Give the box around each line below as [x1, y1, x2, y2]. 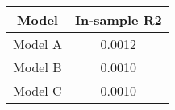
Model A [13, 35, 62, 53]
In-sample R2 [74, 10, 162, 29]
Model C [13, 81, 62, 100]
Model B [13, 58, 62, 76]
